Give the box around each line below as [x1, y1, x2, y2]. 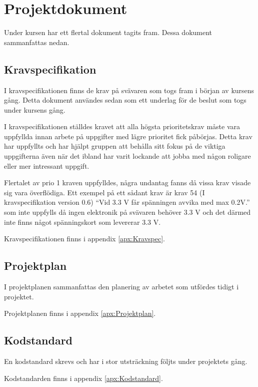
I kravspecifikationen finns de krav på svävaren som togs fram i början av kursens [4, 85, 254, 95]
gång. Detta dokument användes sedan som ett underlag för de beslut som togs [4, 95, 246, 105]
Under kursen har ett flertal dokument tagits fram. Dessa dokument [4, 27, 212, 38]
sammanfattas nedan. [4, 37, 69, 47]
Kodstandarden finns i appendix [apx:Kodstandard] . [4, 372, 163, 383]
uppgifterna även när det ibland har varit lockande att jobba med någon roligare [4, 151, 251, 161]
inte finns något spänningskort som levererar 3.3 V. [4, 216, 161, 227]
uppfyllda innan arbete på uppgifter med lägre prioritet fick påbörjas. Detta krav [4, 131, 252, 141]
